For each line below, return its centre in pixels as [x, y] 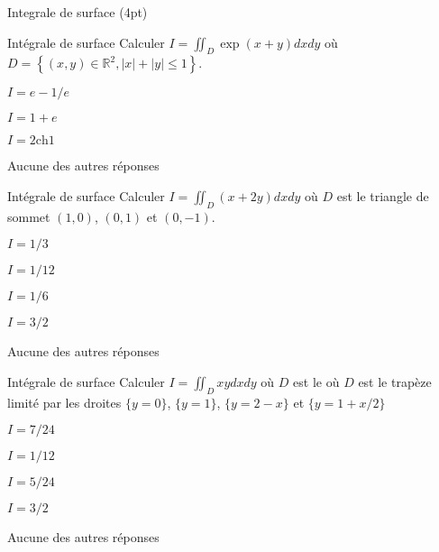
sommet [29, 216]
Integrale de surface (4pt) [78, 12]
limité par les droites [64, 402]
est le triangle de [383, 195]
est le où [316, 381]
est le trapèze [395, 381]
